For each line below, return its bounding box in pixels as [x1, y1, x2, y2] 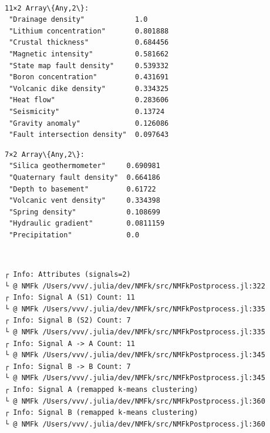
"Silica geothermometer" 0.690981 [9, 162, 160, 170]
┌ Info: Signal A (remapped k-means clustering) [5, 385, 198, 394]
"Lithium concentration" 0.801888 [9, 26, 169, 35]
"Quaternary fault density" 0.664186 [9, 173, 160, 182]
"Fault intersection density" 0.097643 [9, 130, 169, 139]
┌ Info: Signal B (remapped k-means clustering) [5, 408, 198, 417]
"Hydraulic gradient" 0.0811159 [9, 219, 165, 228]
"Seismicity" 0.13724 [9, 107, 165, 116]
